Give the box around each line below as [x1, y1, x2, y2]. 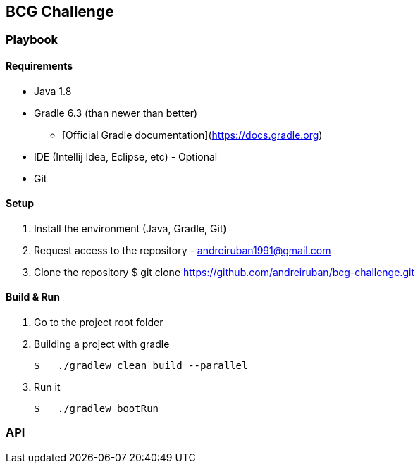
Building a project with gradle [34, 338, 170, 351]
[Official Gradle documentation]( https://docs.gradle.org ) [62, 128, 323, 141]
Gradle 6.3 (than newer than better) [34, 106, 198, 119]
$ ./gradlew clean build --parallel [34, 360, 248, 372]
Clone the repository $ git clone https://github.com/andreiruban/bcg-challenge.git [34, 265, 414, 278]
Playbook [6, 32, 58, 47]
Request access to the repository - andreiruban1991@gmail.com [34, 244, 331, 256]
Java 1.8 [34, 85, 72, 97]
